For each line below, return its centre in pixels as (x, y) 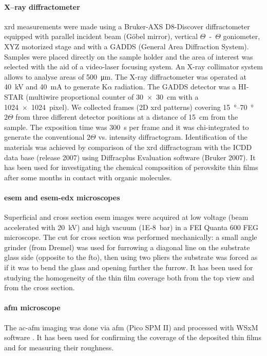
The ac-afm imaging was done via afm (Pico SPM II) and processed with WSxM (131, 327)
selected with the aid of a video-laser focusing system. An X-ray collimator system (133, 67)
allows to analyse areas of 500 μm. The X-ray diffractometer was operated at (125, 76)
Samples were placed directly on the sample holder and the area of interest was (129, 56)
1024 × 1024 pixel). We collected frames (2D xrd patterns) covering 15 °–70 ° (129, 107)
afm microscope (32, 307)
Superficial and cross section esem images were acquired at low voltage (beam (126, 217)
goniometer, (242, 36)
